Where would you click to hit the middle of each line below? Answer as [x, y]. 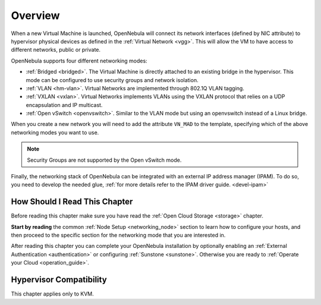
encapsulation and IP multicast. [64, 105]
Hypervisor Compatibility [59, 280]
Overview [35, 15]
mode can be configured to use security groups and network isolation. [112, 80]
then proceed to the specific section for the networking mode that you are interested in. [118, 235]
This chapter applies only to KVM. [53, 294]
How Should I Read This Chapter [72, 202]
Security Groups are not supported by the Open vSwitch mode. [104, 160]
